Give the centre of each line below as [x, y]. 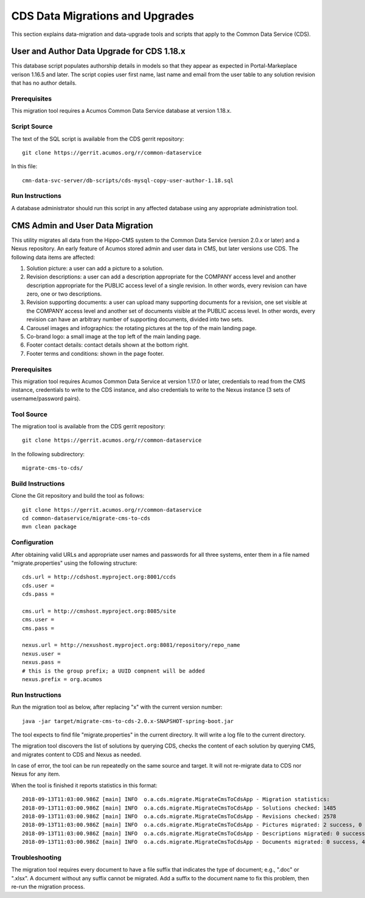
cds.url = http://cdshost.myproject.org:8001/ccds [99, 577]
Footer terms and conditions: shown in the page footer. [95, 353]
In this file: [24, 166]
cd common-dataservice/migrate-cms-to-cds [86, 518]
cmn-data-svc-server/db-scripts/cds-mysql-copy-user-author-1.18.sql [128, 180]
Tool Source [30, 414]
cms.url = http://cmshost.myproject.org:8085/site [99, 611]
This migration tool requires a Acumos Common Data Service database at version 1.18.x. [121, 111]
